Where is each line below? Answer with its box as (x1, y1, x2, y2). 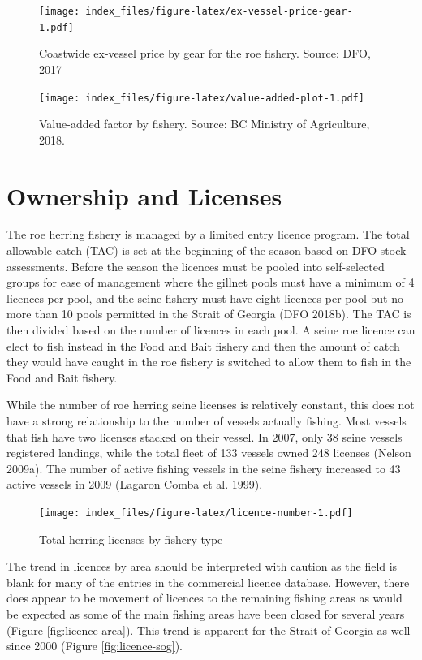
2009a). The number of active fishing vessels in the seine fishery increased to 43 (6, 459, 401, 477)
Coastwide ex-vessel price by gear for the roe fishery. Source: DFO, (39, 45, 371, 62)
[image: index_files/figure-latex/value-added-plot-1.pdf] (39, 92, 364, 104)
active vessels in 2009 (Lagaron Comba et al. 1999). (6, 476, 263, 493)
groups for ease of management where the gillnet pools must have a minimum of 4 (6, 274, 415, 291)
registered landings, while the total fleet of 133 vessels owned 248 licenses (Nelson (6, 444, 411, 461)
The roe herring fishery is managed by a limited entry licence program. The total (6, 226, 410, 243)
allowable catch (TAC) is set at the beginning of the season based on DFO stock (6, 242, 407, 259)
